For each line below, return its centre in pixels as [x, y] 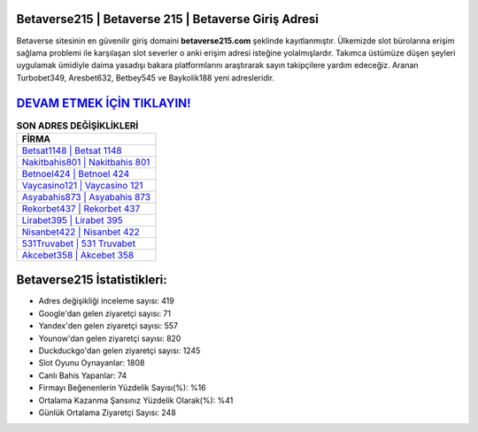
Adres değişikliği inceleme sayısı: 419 [106, 301]
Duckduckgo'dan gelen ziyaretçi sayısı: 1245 [119, 351]
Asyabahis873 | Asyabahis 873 [86, 197]
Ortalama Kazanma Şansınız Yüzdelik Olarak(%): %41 [136, 400]
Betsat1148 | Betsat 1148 [72, 150]
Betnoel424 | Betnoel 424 [76, 174]
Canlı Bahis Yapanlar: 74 [83, 375]
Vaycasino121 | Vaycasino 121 [82, 185]
